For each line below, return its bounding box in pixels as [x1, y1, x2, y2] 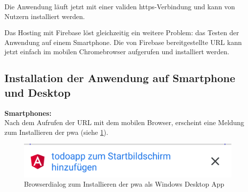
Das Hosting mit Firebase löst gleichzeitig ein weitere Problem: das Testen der [4, 27, 239, 38]
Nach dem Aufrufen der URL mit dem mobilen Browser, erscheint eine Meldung [4, 117, 245, 128]
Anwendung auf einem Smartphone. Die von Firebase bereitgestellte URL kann [4, 37, 242, 47]
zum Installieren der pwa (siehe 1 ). [4, 127, 109, 137]
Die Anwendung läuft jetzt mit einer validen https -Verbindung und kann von [4, 1, 235, 11]
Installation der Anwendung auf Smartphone [4, 70, 235, 85]
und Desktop [4, 85, 71, 100]
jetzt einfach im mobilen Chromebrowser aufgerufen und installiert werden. [4, 46, 229, 57]
